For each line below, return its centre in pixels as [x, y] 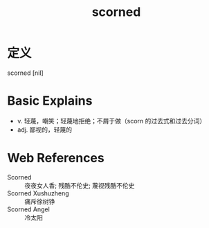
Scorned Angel [28, 209]
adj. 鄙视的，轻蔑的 [45, 130]
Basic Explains [50, 101]
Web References [56, 158]
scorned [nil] [25, 73]
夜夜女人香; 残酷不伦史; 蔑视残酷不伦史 [80, 185]
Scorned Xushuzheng [38, 193]
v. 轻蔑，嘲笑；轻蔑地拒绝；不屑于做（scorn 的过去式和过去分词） [111, 121]
